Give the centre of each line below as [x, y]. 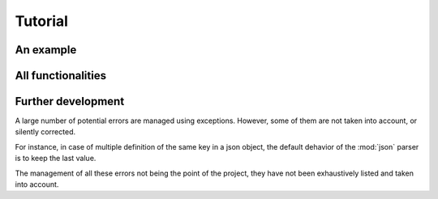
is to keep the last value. [56, 159]
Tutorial [42, 21]
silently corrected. [45, 132]
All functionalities [61, 76]
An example [46, 50]
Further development [70, 102]
